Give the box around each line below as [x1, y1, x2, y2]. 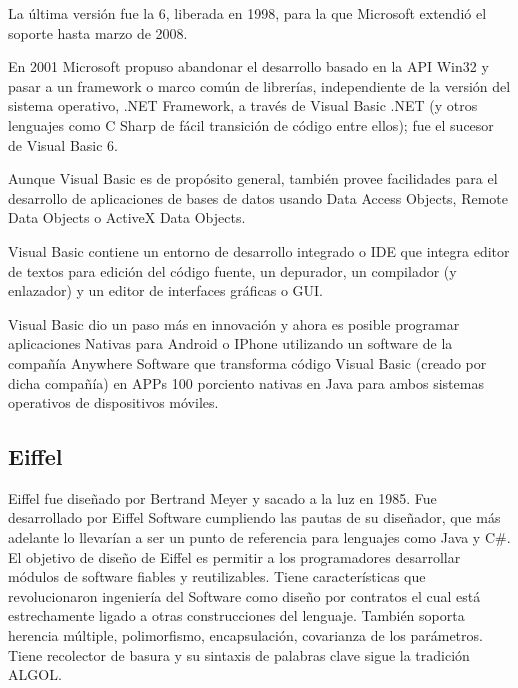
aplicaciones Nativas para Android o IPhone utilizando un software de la [8, 333, 453, 354]
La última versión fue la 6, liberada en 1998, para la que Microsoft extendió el [8, 3, 487, 23]
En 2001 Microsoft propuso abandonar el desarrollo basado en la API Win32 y [8, 56, 489, 77]
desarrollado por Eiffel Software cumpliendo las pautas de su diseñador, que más [8, 507, 501, 528]
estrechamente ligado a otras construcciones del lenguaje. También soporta [8, 605, 465, 626]
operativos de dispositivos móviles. [8, 392, 219, 413]
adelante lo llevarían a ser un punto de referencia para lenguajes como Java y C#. [8, 527, 511, 548]
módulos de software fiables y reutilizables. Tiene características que [8, 566, 426, 587]
